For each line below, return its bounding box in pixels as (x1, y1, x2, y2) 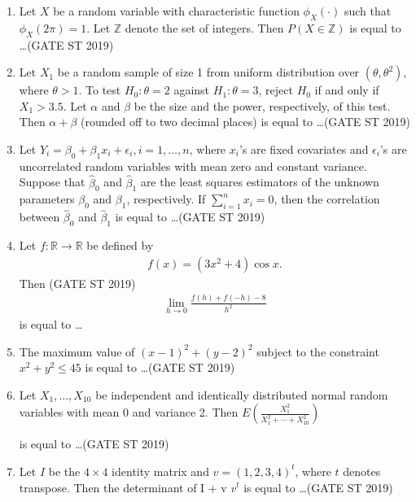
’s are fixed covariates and (239, 140, 369, 157)
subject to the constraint (256, 343, 379, 360)
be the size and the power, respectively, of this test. (134, 97, 391, 114)
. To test (78, 81, 121, 98)
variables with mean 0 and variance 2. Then (19, 404, 239, 421)
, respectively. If (126, 190, 206, 207)
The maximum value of (19, 343, 135, 360)
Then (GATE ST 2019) (19, 274, 136, 291)
